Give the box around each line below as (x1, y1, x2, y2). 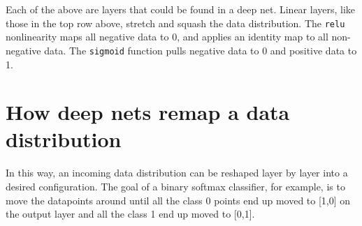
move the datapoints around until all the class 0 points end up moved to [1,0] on (6, 193, 351, 207)
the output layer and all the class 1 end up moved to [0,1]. (6, 206, 255, 221)
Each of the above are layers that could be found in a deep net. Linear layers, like (6, 2, 356, 16)
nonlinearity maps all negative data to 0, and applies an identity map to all (6, 29, 328, 44)
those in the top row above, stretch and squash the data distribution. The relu (6, 15, 345, 30)
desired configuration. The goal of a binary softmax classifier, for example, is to (6, 179, 345, 193)
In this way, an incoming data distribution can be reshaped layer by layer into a (6, 165, 348, 180)
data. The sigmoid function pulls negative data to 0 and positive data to (44, 43, 357, 57)
